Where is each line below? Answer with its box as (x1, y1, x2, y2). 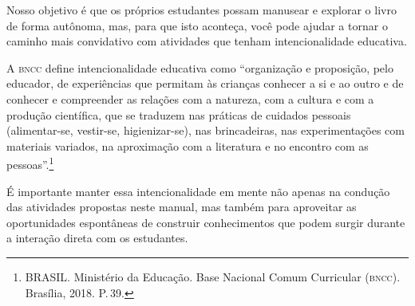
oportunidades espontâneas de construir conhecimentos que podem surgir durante (6, 214, 405, 230)
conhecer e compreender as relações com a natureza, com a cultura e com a (6, 90, 374, 107)
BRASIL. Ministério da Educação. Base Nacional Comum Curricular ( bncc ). (25, 268, 401, 284)
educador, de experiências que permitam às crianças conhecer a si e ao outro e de (6, 75, 404, 92)
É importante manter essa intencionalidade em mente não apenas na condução (6, 182, 390, 199)
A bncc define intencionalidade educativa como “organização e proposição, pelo (6, 59, 393, 76)
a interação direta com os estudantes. (6, 229, 188, 246)
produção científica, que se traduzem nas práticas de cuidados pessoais (6, 106, 351, 123)
